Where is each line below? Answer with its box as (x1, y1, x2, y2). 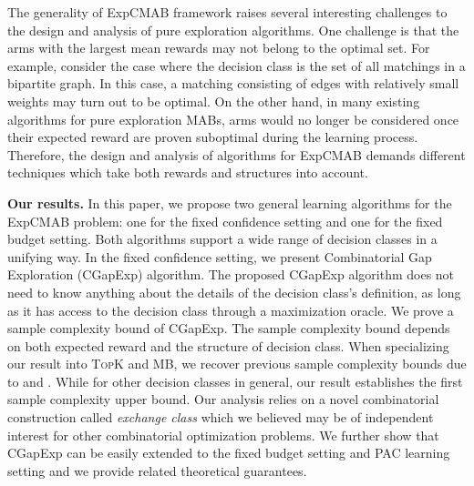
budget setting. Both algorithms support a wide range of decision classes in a (7, 229, 438, 248)
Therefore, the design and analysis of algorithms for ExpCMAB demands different (7, 145, 466, 164)
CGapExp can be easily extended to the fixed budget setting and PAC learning (7, 443, 450, 462)
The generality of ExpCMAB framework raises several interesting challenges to (7, 3, 448, 21)
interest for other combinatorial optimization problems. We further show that (7, 425, 439, 444)
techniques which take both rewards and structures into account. (7, 163, 368, 182)
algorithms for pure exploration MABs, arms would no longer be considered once (7, 109, 459, 128)
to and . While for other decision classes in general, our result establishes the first (7, 371, 463, 390)
